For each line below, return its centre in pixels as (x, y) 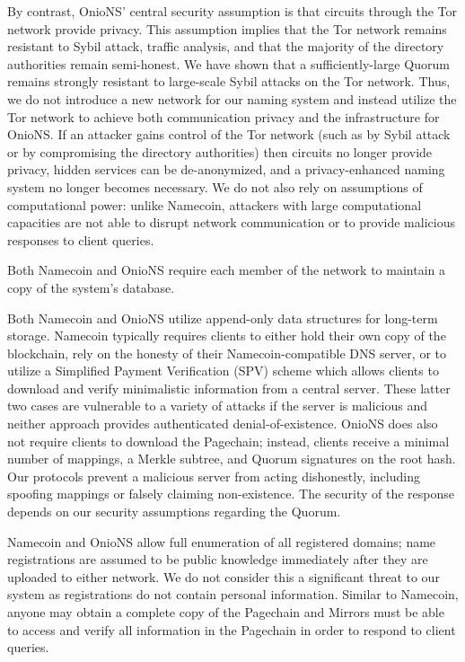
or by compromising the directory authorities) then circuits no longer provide (220, 151)
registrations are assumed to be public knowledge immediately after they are (218, 559)
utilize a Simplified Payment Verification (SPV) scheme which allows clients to (223, 371)
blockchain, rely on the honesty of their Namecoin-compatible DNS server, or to (227, 353)
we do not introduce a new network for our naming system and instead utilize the (232, 98)
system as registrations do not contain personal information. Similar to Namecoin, (233, 594)
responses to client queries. (81, 239)
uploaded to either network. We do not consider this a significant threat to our (224, 576)
